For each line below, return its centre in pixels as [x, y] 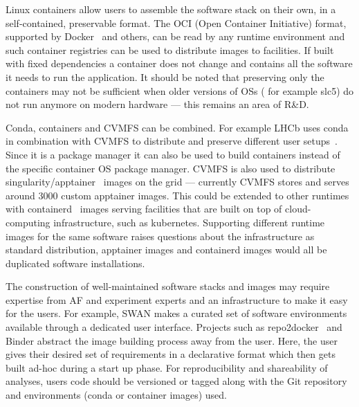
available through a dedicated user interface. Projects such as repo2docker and [174, 327]
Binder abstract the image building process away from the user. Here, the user [172, 340]
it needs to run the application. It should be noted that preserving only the [165, 76]
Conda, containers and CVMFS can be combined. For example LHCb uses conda [177, 127]
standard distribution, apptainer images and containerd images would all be [166, 250]
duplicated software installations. [75, 263]
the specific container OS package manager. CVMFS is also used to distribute [171, 168]
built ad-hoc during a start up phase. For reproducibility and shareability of [167, 367]
